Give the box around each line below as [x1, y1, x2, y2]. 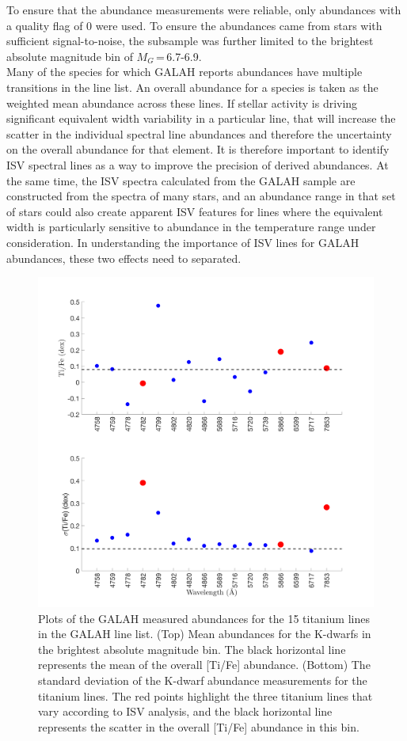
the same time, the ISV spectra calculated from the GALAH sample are [6, 172, 356, 188]
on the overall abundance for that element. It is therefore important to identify [6, 141, 390, 158]
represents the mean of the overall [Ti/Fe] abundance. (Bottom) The [38, 656, 371, 673]
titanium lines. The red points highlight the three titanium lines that [38, 687, 373, 704]
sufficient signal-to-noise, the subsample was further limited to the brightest [6, 32, 374, 49]
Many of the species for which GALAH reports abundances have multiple [6, 63, 363, 80]
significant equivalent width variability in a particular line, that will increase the [6, 110, 396, 127]
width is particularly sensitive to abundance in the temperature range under [6, 218, 376, 235]
